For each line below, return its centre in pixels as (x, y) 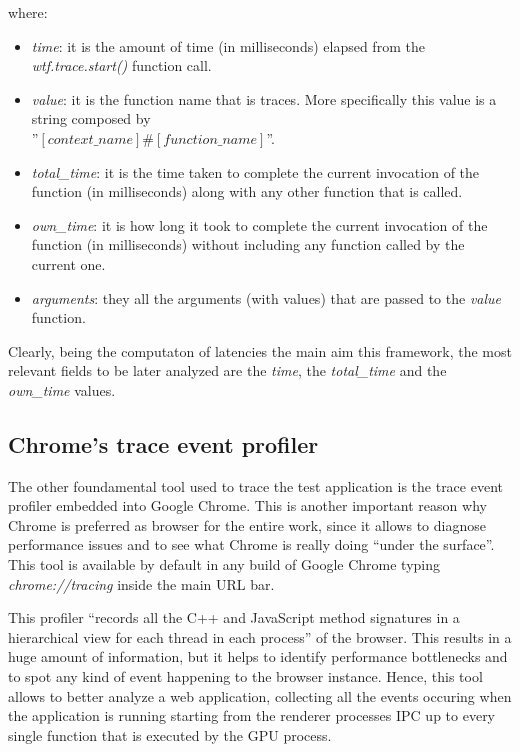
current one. (68, 263)
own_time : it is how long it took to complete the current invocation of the (259, 224)
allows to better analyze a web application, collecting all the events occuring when (260, 695)
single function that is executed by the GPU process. (170, 734)
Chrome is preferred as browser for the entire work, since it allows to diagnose (247, 524)
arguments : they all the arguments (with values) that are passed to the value (266, 297)
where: (28, 12)
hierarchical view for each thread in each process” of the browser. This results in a (260, 636)
